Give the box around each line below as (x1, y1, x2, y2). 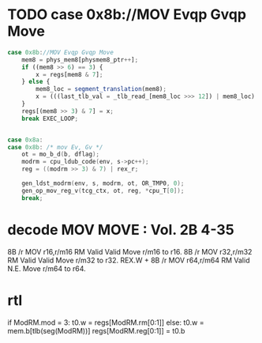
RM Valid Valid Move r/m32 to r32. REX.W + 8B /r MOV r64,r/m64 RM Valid (7, 255, 250, 265)
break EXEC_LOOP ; (21, 115, 79, 122)
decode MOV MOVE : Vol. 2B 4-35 (7, 220, 234, 239)
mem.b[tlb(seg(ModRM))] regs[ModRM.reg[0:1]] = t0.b (7, 326, 185, 335)
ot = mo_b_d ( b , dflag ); (21, 150, 100, 159)
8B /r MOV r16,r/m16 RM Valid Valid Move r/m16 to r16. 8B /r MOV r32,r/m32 (7, 247, 253, 256)
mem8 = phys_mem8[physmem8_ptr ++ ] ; (21, 55, 139, 64)
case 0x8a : (7, 136, 43, 144)
